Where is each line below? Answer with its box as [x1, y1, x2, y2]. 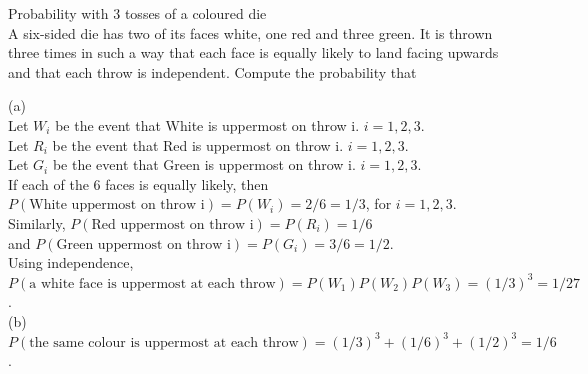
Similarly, [8, 212, 66, 233]
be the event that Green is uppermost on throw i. [52, 154, 356, 175]
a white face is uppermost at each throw [29, 276, 276, 291]
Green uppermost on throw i [56, 237, 231, 252]
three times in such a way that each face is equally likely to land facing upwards [8, 42, 499, 63]
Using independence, [8, 252, 134, 273]
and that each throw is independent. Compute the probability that [8, 61, 417, 82]
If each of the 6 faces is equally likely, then [8, 173, 269, 194]
